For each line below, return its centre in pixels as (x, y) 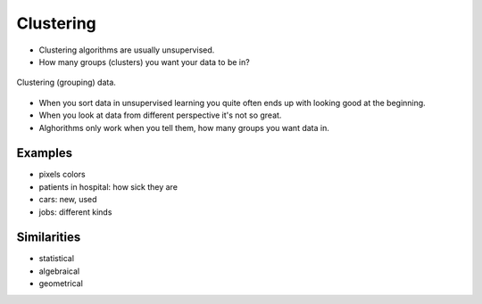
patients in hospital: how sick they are (108, 186)
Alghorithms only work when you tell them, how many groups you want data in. (184, 127)
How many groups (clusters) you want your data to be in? (144, 62)
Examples (45, 153)
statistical (57, 259)
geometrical (61, 283)
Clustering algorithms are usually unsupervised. (127, 50)
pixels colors (62, 175)
